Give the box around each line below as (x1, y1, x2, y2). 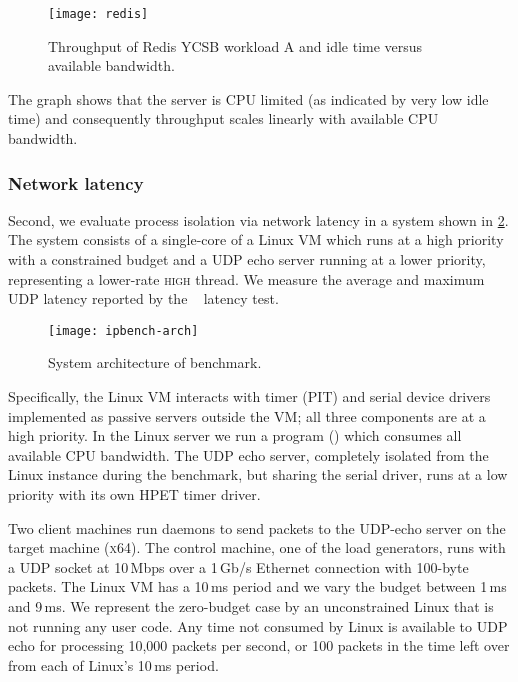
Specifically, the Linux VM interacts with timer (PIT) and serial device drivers (8, 386, 491, 407)
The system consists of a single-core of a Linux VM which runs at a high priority (8, 229, 504, 250)
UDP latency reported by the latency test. (8, 288, 279, 309)
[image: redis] (48, 7, 149, 21)
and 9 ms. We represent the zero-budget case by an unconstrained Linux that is (8, 596, 494, 616)
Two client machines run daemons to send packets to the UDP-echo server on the (8, 517, 506, 538)
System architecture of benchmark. (48, 352, 262, 373)
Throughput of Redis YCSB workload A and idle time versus (48, 35, 423, 56)
